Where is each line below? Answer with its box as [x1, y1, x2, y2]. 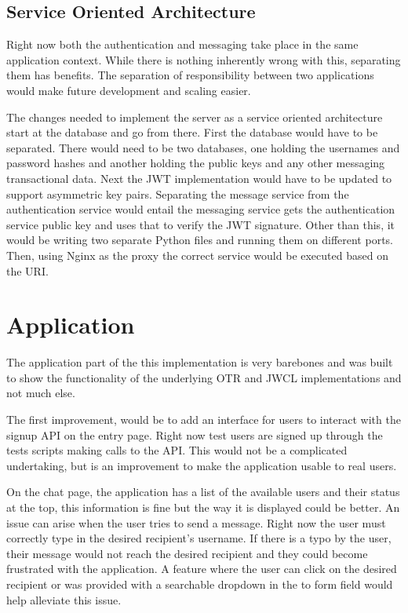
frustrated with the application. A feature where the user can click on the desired [6, 560, 397, 577]
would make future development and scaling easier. [6, 82, 251, 98]
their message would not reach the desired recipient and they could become [6, 545, 368, 561]
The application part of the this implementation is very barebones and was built [6, 354, 393, 370]
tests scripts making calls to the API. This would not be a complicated [6, 442, 348, 458]
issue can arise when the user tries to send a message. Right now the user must [6, 514, 386, 531]
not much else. [6, 385, 75, 401]
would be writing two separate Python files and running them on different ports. [6, 232, 393, 248]
